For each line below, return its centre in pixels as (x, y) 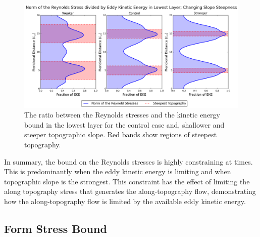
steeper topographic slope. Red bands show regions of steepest (121, 134)
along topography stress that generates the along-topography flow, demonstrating (130, 191)
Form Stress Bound (56, 228)
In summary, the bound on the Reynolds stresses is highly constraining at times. (128, 161)
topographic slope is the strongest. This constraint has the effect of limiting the (127, 181)
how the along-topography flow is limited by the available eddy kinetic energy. (125, 201)
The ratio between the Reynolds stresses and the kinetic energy (122, 115)
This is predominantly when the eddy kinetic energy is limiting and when (118, 171)
